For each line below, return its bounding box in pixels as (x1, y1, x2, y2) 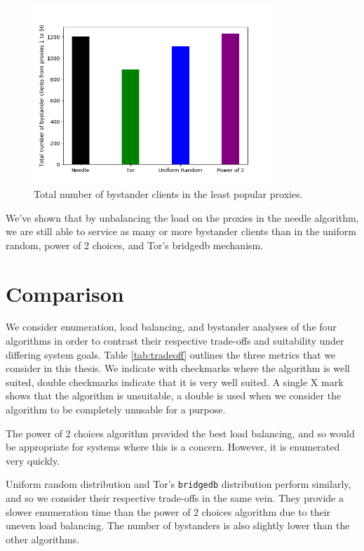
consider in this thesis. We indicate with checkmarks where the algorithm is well (6, 361, 350, 376)
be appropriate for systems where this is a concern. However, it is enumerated (6, 439, 340, 454)
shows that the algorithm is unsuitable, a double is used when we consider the (6, 388, 342, 403)
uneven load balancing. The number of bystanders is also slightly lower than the (6, 518, 350, 533)
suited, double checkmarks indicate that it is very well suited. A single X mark (6, 374, 344, 389)
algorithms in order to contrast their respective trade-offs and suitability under (6, 333, 344, 348)
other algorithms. (6, 531, 80, 546)
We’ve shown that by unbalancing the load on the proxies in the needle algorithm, (6, 210, 359, 225)
